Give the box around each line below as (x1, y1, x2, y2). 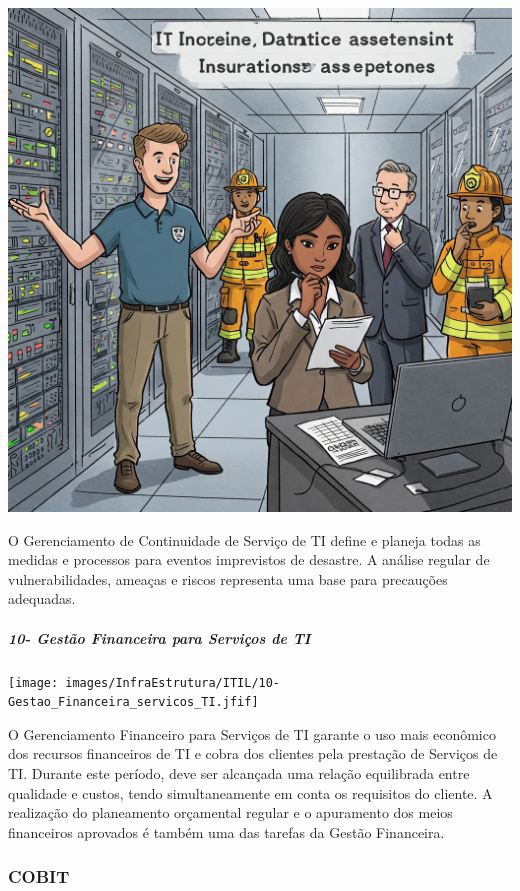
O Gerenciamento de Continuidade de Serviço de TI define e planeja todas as (8, 529, 481, 550)
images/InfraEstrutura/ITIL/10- (65, 675, 281, 690)
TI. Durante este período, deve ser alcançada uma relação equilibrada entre (8, 763, 470, 784)
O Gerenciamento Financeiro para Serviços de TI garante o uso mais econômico (8, 723, 496, 744)
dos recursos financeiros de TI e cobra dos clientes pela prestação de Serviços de (8, 743, 498, 764)
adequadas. (8, 588, 76, 609)
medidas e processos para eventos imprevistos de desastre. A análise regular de (8, 549, 490, 570)
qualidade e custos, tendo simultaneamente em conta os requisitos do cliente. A (8, 782, 493, 803)
